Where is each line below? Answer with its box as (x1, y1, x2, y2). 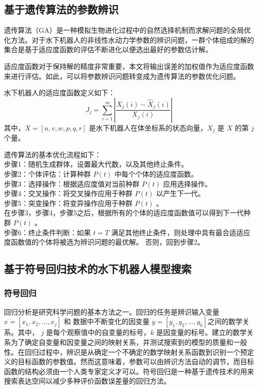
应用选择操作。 (163, 178, 212, 189)
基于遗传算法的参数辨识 (4, 1, 119, 17)
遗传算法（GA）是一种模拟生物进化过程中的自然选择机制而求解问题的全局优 (4, 25, 251, 35)
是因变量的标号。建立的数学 (156, 327, 247, 337)
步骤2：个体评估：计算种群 (4, 169, 91, 179)
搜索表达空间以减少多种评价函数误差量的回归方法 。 (4, 376, 171, 386)
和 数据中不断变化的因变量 (64, 316, 150, 326)
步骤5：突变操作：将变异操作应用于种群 (4, 197, 132, 208)
